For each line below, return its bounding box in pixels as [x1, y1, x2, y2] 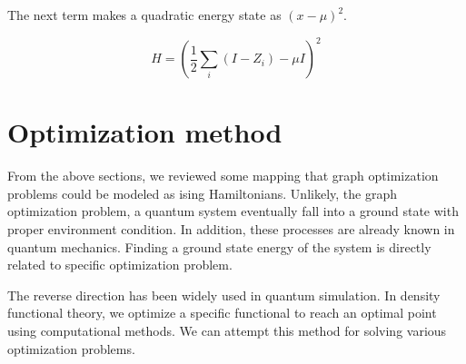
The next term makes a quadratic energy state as [7, 5, 282, 24]
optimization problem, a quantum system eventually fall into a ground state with [7, 202, 459, 221]
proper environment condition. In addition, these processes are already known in [7, 220, 455, 238]
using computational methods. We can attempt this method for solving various [7, 320, 447, 339]
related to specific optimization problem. [7, 255, 233, 274]
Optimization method [7, 113, 283, 151]
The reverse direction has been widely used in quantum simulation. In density [7, 285, 441, 304]
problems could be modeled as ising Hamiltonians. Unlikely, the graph [7, 183, 397, 202]
